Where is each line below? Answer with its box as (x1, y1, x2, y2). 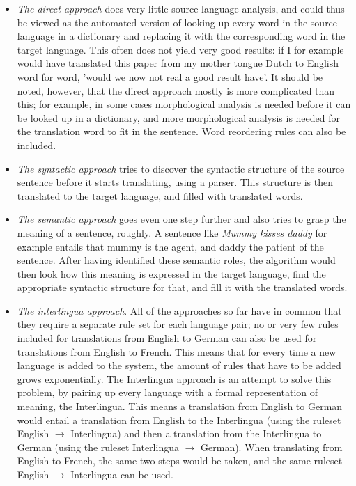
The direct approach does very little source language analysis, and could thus (17, 1, 345, 15)
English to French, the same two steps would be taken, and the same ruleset (17, 453, 343, 468)
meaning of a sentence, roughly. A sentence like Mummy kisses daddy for (17, 225, 327, 240)
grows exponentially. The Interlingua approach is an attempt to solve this (17, 371, 332, 386)
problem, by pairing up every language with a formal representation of (17, 385, 318, 400)
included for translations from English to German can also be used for (17, 331, 317, 345)
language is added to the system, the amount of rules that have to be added (17, 358, 341, 373)
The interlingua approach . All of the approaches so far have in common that (17, 303, 342, 318)
